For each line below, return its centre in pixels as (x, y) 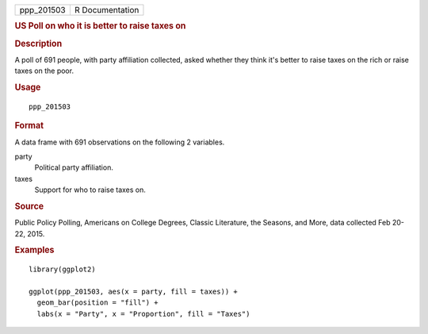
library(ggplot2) (62, 269)
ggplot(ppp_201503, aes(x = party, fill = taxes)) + (133, 292)
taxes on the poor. (44, 71)
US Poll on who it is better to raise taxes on (100, 26)
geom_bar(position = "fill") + (97, 303)
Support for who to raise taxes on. (90, 190)
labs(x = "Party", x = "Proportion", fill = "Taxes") (143, 314)
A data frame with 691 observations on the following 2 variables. (120, 142)
